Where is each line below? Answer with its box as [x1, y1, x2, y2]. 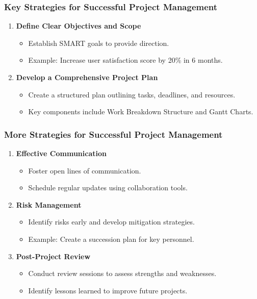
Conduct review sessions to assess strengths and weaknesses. [28, 268, 217, 279]
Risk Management [16, 199, 82, 210]
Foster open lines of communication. [28, 165, 141, 176]
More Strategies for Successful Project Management [4, 128, 223, 140]
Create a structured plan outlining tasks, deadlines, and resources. [28, 89, 236, 99]
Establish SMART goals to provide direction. [28, 37, 169, 48]
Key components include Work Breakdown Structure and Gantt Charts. [28, 106, 253, 117]
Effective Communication [16, 148, 107, 158]
